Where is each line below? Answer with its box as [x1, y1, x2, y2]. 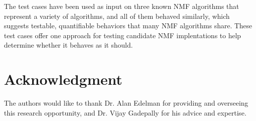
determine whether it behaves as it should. [4, 40, 133, 50]
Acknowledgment [4, 69, 122, 89]
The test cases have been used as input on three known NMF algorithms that [4, 1, 239, 11]
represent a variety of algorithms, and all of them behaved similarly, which [4, 10, 230, 21]
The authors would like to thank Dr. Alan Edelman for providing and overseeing [4, 98, 249, 108]
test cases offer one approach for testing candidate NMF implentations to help [4, 30, 241, 40]
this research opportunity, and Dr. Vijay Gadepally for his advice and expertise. [4, 107, 247, 118]
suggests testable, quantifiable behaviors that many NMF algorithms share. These [4, 20, 253, 31]
